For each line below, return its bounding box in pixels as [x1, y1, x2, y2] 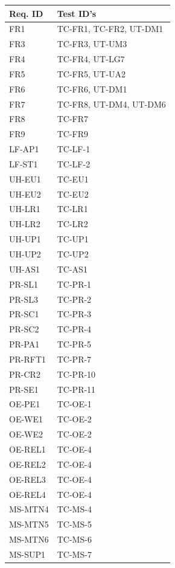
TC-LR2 [57, 218, 88, 230]
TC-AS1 [57, 262, 87, 275]
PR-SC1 [9, 308, 39, 320]
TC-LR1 [57, 202, 88, 215]
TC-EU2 [57, 187, 89, 200]
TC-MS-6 [57, 533, 92, 546]
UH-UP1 [9, 233, 41, 245]
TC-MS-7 [57, 547, 92, 560]
